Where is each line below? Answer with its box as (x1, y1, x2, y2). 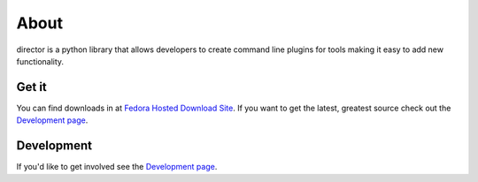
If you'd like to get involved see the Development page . (16, 162, 218, 172)
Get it (16, 80, 48, 95)
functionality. (16, 56, 65, 66)
